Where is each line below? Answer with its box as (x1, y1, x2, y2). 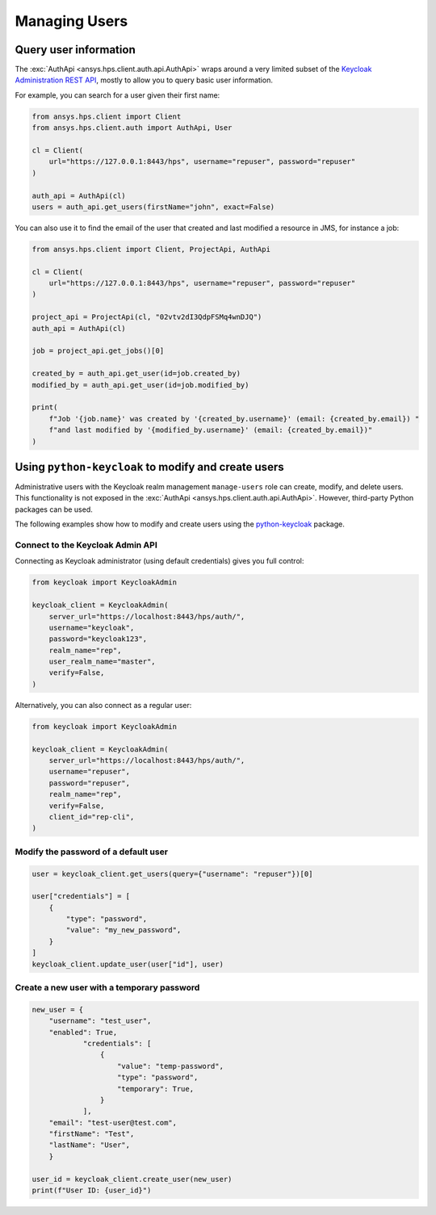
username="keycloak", (48, 622, 135, 632)
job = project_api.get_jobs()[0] (31, 346, 165, 355)
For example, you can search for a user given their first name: (15, 90, 220, 100)
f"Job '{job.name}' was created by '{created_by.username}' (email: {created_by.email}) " (48, 414, 420, 423)
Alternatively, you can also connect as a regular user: (15, 700, 192, 710)
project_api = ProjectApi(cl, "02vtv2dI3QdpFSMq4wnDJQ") (31, 312, 262, 322)
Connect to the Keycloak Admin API (15, 539, 157, 551)
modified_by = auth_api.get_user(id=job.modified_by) (31, 380, 249, 389)
